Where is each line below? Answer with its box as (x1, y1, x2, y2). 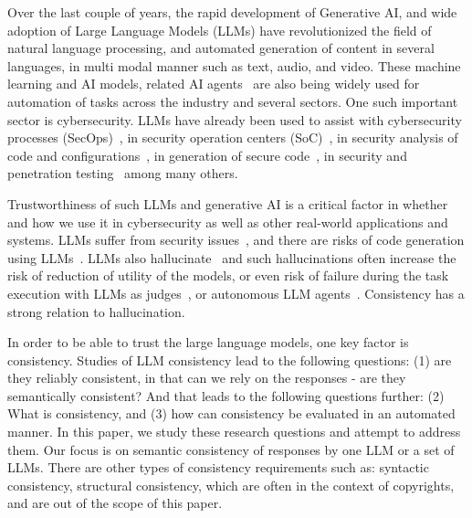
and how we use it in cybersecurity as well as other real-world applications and (7, 212, 448, 231)
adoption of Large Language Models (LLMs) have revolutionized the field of (7, 20, 432, 39)
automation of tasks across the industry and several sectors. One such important (7, 91, 458, 111)
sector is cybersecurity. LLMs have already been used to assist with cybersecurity (7, 110, 462, 129)
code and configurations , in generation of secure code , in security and (7, 145, 407, 164)
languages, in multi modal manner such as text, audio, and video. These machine (7, 56, 461, 75)
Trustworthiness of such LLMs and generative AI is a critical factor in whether (7, 194, 448, 213)
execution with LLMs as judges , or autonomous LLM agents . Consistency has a (7, 283, 465, 302)
